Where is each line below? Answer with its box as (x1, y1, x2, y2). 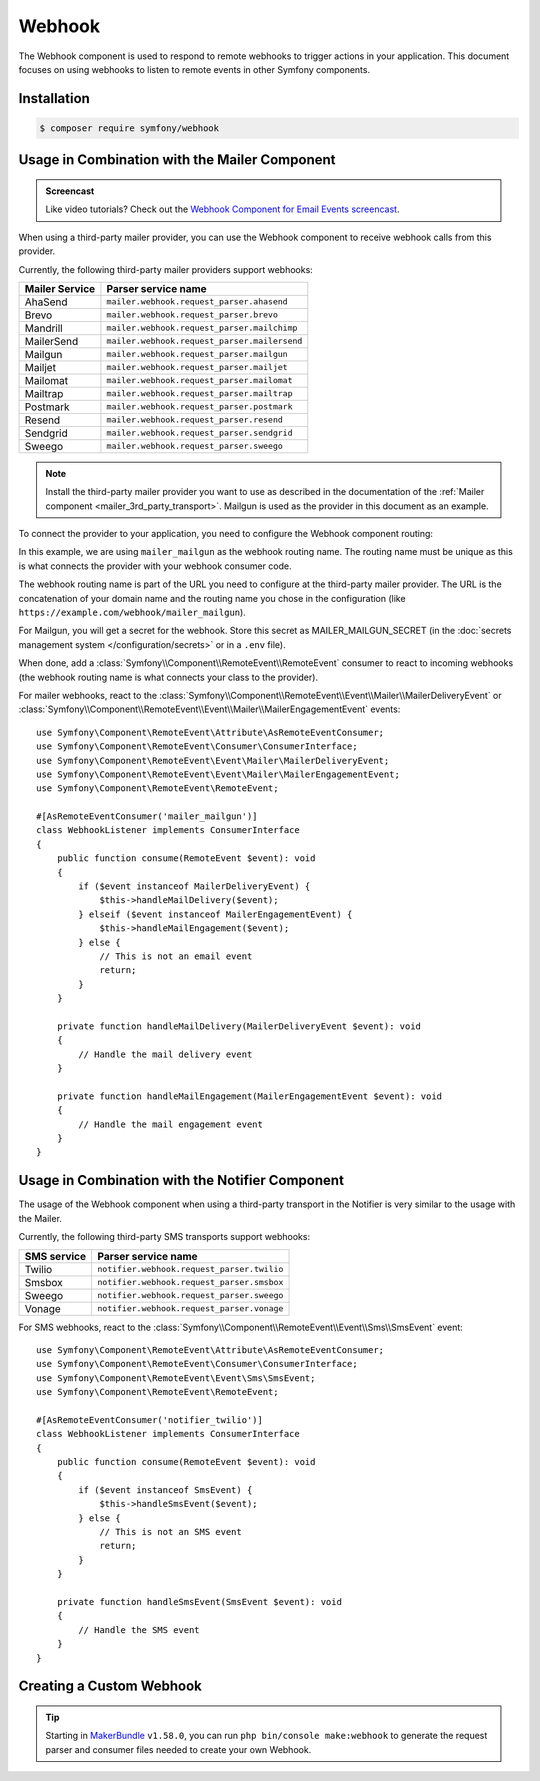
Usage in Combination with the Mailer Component (18, 151, 336, 169)
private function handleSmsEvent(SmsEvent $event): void (56, 1596, 342, 1607)
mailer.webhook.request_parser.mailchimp (106, 323, 298, 334)
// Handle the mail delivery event (78, 1048, 253, 1060)
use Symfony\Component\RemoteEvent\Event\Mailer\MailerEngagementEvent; (36, 768, 400, 780)
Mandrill (24, 321, 64, 335)
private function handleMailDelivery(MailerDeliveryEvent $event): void (56, 1020, 422, 1032)
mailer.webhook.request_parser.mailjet (106, 362, 289, 373)
